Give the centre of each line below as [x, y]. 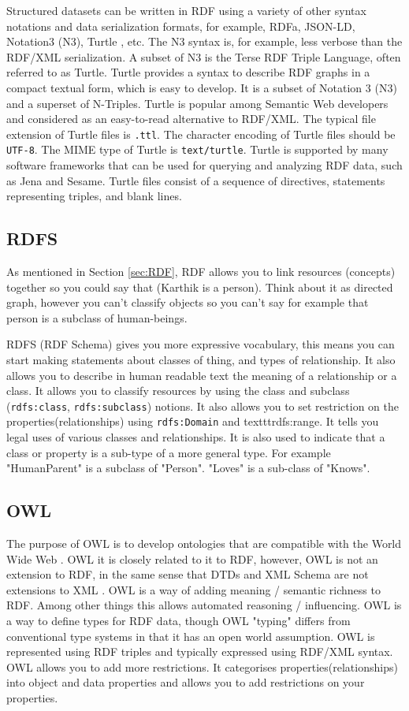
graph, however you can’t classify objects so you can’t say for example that [188, 302]
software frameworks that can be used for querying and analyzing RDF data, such [204, 165]
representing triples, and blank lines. [94, 196]
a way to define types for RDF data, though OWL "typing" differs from [178, 621]
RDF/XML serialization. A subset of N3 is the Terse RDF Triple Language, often [204, 56]
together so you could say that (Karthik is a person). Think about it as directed [200, 287]
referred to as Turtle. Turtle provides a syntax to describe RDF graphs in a [188, 72]
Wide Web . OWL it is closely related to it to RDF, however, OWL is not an [192, 558]
